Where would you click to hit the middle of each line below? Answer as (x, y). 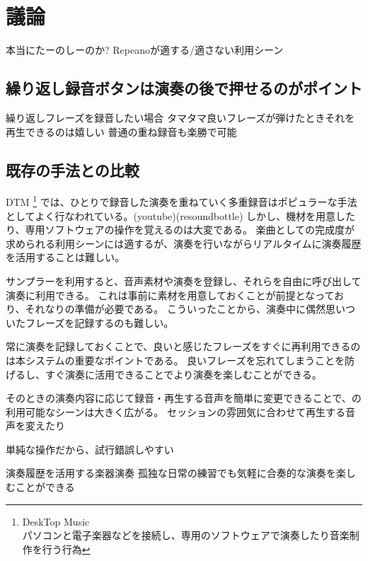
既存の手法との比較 (73, 169)
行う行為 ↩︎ (66, 549)
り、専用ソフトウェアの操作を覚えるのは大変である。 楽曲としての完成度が (180, 230)
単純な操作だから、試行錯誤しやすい (90, 449)
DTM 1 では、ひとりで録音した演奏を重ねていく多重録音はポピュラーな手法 (182, 201)
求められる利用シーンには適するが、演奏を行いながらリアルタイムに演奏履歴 (184, 243)
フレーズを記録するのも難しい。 (99, 322)
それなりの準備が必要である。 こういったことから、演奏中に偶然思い (185, 309)
